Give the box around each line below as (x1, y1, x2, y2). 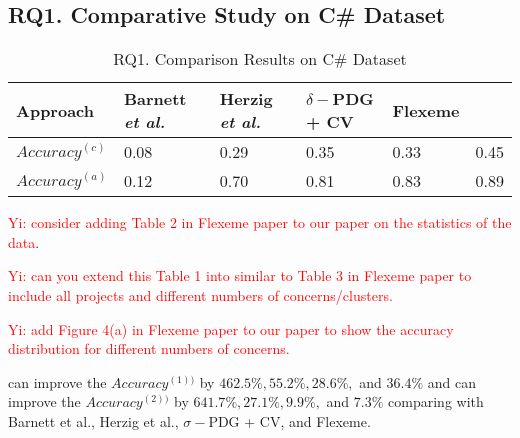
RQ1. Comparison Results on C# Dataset (113, 47, 407, 71)
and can (427, 371, 476, 392)
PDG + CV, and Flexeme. (208, 410, 371, 431)
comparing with (388, 391, 484, 412)
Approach (16, 98, 94, 122)
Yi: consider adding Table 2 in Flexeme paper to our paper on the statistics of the (8, 212, 512, 233)
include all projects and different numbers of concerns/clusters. (8, 284, 393, 305)
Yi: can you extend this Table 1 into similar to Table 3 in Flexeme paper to (8, 265, 472, 286)
